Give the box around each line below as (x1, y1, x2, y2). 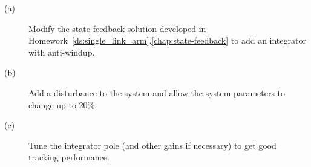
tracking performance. (28, 151, 110, 163)
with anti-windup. (28, 45, 95, 58)
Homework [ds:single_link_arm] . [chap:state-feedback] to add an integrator (28, 34, 306, 47)
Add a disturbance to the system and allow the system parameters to (28, 86, 286, 99)
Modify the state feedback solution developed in (28, 22, 206, 34)
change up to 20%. (28, 98, 97, 111)
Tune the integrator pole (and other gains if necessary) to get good (28, 139, 277, 151)
